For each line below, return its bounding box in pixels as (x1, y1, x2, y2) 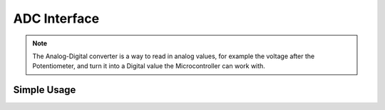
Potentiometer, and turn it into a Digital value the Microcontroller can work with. (32, 62, 265, 70)
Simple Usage (13, 84, 76, 96)
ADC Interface (13, 11, 100, 26)
